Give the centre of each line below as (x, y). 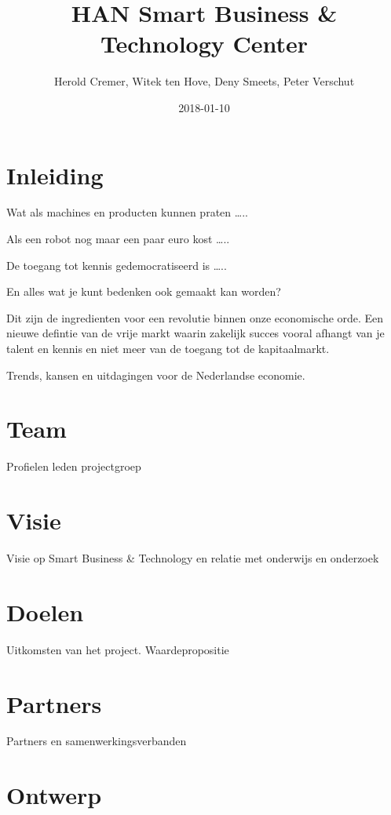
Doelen (45, 611)
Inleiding (55, 175)
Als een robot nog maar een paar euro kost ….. (118, 239)
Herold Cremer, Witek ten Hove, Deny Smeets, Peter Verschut (204, 81)
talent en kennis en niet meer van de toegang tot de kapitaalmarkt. (168, 348)
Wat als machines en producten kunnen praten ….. (127, 212)
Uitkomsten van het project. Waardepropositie (118, 649)
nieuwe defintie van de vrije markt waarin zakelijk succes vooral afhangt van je (195, 333)
